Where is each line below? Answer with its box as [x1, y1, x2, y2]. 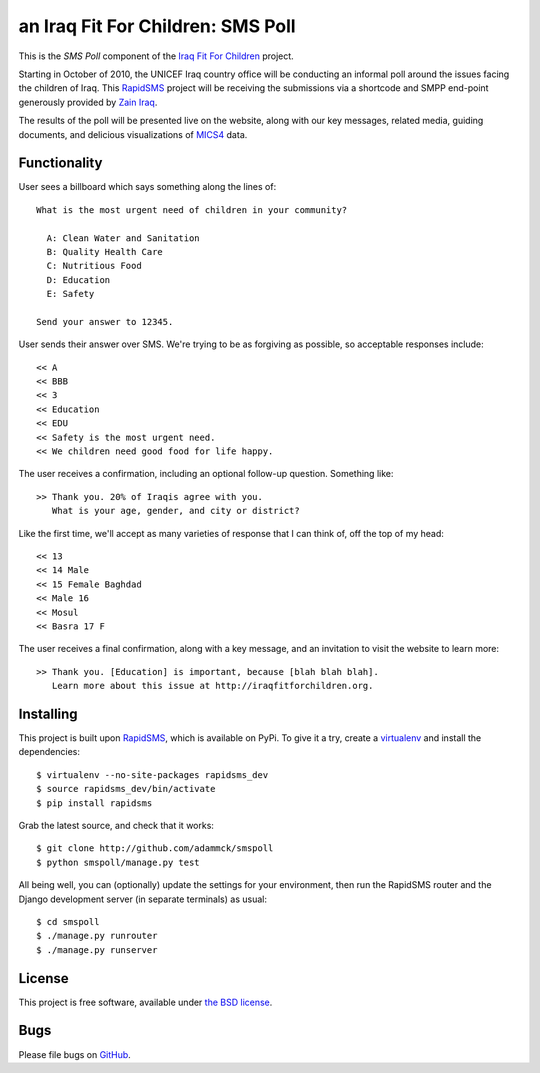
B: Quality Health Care [46, 246, 164, 257]
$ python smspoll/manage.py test [36, 856, 200, 868]
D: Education [46, 274, 111, 285]
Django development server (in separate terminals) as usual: [18, 893, 267, 905]
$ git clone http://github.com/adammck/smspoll [36, 843, 274, 854]
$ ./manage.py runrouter [36, 930, 158, 942]
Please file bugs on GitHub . [18, 1048, 132, 1060]
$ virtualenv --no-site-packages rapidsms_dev [36, 769, 269, 780]
